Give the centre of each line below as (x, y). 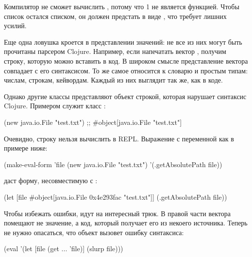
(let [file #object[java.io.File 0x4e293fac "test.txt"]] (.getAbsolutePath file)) (116, 197)
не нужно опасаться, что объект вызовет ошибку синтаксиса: (94, 232)
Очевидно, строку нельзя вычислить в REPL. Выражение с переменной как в (119, 138)
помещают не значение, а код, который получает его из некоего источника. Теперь (126, 223)
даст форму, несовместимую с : (51, 180)
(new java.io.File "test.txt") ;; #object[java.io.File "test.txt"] (93, 122)
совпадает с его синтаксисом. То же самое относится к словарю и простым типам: (126, 70)
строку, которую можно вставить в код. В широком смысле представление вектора (126, 60)
